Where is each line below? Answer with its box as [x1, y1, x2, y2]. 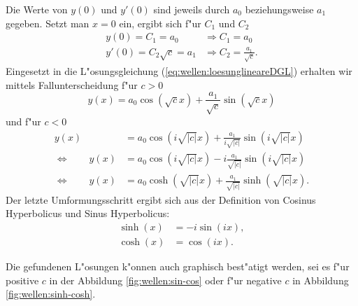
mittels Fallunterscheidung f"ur [6, 77, 138, 92]
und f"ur [6, 113, 41, 128]
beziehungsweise [245, 2, 314, 16]
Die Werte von [6, 2, 68, 16]
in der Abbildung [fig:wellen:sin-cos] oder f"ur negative [49, 272, 282, 287]
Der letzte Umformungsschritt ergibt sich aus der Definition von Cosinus [6, 192, 316, 207]
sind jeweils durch [153, 2, 230, 16]
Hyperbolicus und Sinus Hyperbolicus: [6, 206, 170, 221]
